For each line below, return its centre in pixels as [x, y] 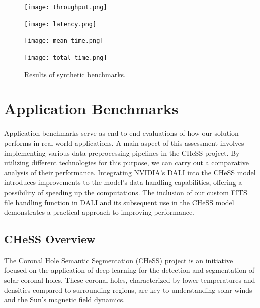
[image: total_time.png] [66, 58]
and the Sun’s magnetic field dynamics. [65, 300]
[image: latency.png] [60, 24]
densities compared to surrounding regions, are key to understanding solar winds [128, 290]
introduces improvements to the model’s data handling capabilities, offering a [123, 182]
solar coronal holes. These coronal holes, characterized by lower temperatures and [130, 280]
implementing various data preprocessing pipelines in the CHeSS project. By [122, 152]
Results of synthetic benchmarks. [75, 74]
